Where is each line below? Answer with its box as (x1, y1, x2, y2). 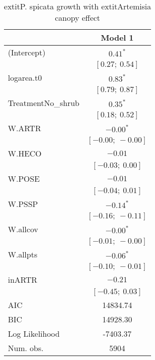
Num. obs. (8, 342, 44, 354)
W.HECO (8, 148, 42, 159)
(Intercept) (8, 47, 46, 58)
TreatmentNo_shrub (8, 97, 80, 108)
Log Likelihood (8, 328, 60, 339)
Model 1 (101, 32, 134, 43)
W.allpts (8, 249, 38, 260)
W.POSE (8, 173, 40, 184)
